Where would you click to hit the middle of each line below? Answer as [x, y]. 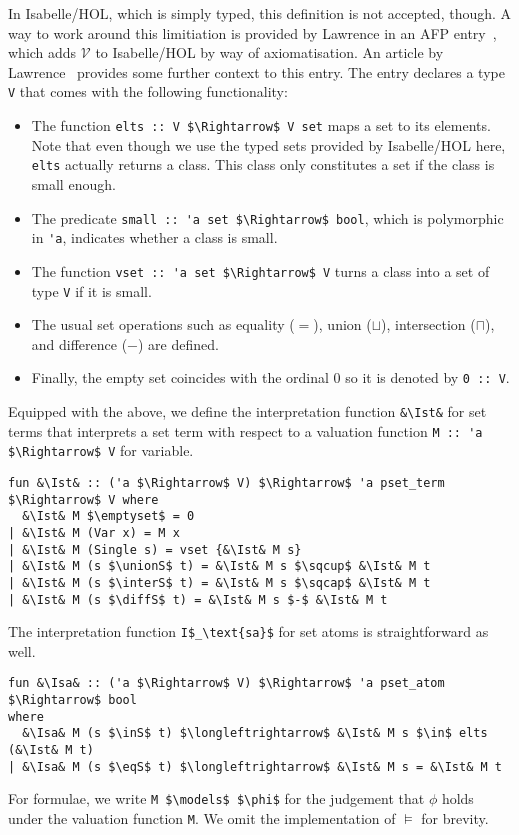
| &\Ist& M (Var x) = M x [94, 532]
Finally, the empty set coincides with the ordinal [180, 377]
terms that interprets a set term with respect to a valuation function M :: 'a [245, 430]
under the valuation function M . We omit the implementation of [202, 818]
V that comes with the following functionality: [148, 91]
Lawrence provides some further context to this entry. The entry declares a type [256, 71]
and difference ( [79, 343]
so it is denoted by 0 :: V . [427, 377]
